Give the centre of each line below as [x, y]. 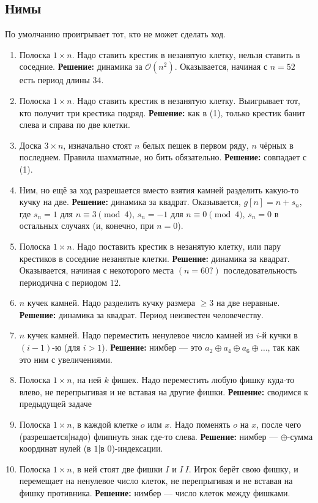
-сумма [300, 436]
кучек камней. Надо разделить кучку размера [111, 303]
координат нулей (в [55, 448]
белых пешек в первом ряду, [196, 145]
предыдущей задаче [55, 404]
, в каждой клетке [105, 424]
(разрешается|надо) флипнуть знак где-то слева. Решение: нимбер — [149, 436]
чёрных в [276, 145]
